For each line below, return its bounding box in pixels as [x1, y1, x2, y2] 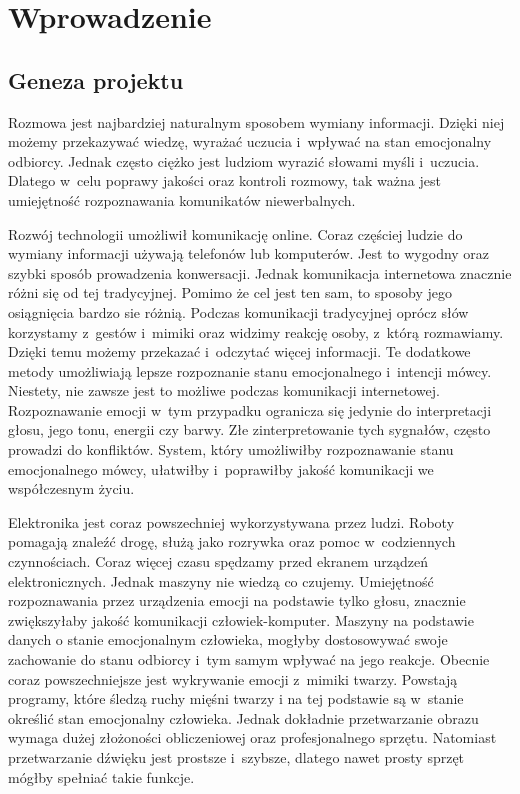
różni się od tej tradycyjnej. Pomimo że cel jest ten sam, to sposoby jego [8, 282, 452, 303]
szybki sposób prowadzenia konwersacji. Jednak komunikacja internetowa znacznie [8, 262, 512, 283]
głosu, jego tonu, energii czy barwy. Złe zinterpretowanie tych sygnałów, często [8, 419, 491, 440]
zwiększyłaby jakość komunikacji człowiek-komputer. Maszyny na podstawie [8, 609, 474, 630]
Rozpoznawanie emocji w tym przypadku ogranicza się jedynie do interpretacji [8, 399, 492, 420]
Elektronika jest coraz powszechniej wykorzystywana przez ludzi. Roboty [8, 511, 455, 532]
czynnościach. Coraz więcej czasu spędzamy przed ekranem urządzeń [8, 551, 428, 572]
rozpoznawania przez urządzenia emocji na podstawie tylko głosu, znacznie [8, 590, 466, 611]
